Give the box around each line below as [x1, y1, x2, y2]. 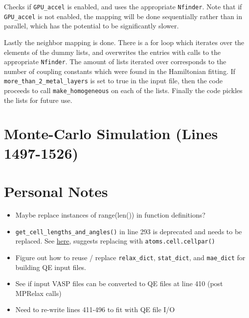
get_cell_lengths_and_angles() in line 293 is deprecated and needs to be [15, 226, 242, 236]
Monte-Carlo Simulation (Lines [4, 123, 218, 144]
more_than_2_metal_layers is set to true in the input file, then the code [4, 75, 223, 86]
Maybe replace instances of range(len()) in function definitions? [15, 209, 205, 220]
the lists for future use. [4, 95, 72, 105]
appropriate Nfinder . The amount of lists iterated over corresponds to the [4, 56, 226, 67]
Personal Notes [4, 181, 108, 201]
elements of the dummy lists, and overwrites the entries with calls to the [4, 47, 221, 57]
